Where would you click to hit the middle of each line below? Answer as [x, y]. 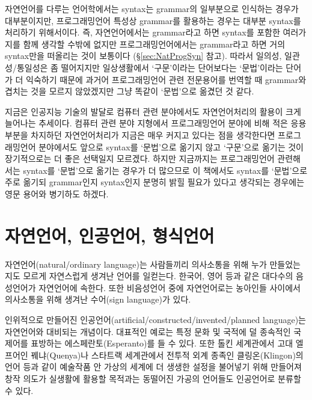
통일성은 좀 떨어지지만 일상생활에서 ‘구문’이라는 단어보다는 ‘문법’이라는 [150, 67]
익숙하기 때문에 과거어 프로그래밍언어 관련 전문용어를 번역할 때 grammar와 [166, 79]
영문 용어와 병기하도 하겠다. [57, 193]
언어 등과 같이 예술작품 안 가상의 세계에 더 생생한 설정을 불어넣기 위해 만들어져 [153, 367]
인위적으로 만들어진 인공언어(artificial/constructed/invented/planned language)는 [155, 319]
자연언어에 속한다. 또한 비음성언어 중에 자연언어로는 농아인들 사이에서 [170, 287]
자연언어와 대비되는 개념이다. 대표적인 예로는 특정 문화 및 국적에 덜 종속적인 [148, 331]
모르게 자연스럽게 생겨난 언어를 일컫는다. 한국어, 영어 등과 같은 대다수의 [158, 276]
